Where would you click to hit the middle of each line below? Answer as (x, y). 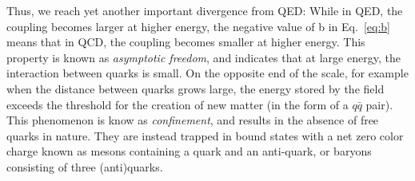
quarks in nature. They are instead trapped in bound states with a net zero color (205, 135)
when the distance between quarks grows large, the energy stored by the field (196, 88)
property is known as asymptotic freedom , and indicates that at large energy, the (204, 57)
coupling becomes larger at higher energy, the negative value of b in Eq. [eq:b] (198, 26)
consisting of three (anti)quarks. (85, 166)
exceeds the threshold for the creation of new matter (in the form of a (178, 104)
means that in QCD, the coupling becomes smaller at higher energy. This (186, 42)
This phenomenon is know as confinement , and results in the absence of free (193, 120)
